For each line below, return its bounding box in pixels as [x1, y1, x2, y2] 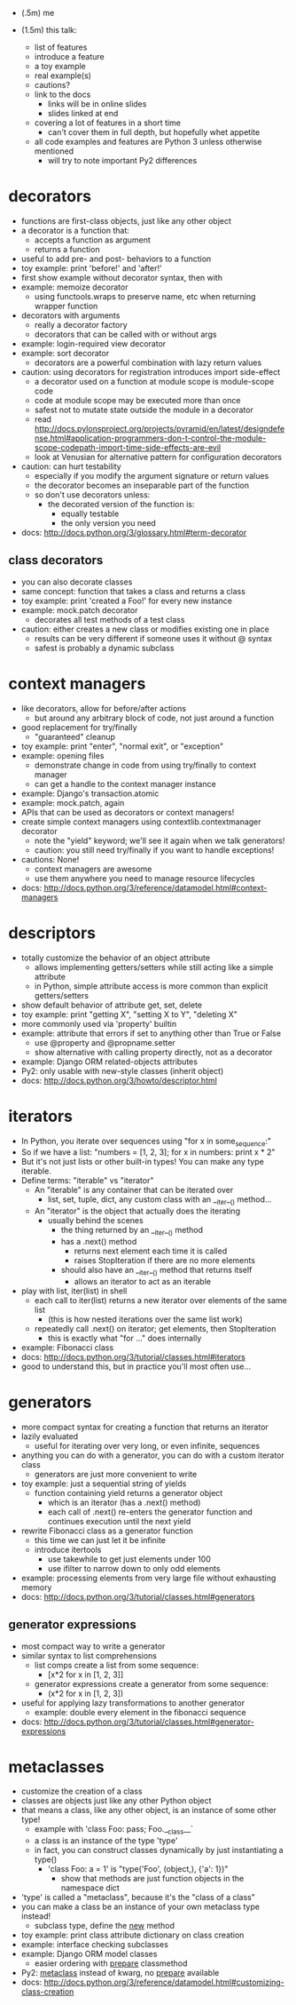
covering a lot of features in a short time [34, 117, 181, 128]
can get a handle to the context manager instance [34, 778, 216, 789]
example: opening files [20, 750, 105, 760]
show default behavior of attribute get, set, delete [20, 999, 203, 1010]
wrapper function [34, 300, 98, 311]
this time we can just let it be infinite [34, 1534, 166, 1545]
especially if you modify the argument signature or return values [34, 470, 269, 481]
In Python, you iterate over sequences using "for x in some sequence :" [20, 1135, 272, 1149]
